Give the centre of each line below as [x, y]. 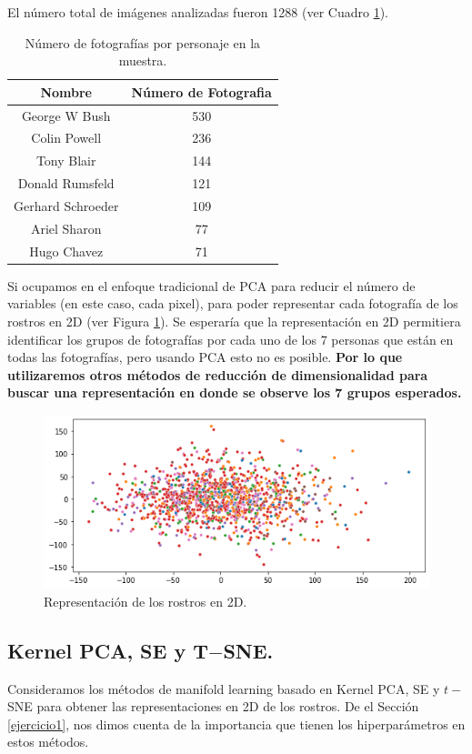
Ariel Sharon [66, 228]
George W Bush [66, 115]
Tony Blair [66, 161]
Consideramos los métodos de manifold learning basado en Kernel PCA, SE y [224, 688]
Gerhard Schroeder [66, 206]
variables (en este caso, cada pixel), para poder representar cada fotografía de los [233, 303]
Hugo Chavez [66, 251]
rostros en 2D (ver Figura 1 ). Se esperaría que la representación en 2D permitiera [234, 321]
